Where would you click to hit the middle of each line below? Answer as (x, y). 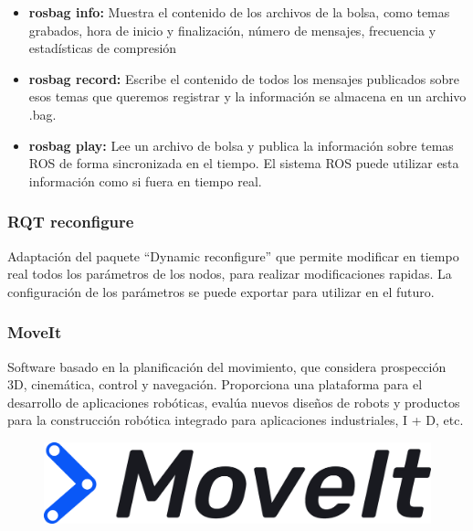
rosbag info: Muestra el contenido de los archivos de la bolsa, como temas (239, 12)
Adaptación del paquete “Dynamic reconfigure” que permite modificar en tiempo (233, 255)
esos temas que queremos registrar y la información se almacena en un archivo (247, 96)
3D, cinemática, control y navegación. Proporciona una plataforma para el (215, 384)
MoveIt (35, 332)
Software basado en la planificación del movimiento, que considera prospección (227, 366)
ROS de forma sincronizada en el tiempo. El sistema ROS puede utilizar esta (244, 163)
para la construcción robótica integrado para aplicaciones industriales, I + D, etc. (236, 420)
